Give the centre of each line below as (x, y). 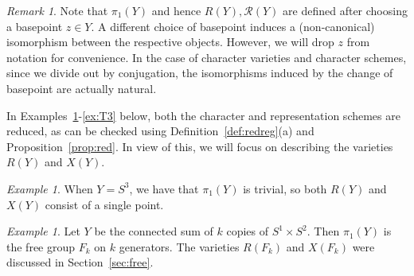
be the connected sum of (154, 231)
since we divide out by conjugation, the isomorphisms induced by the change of (200, 73)
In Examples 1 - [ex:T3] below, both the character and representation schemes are (203, 115)
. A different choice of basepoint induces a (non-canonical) (233, 26)
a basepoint (35, 26)
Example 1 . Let (43, 231)
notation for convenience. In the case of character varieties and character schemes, (207, 57)
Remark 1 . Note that (57, 10)
